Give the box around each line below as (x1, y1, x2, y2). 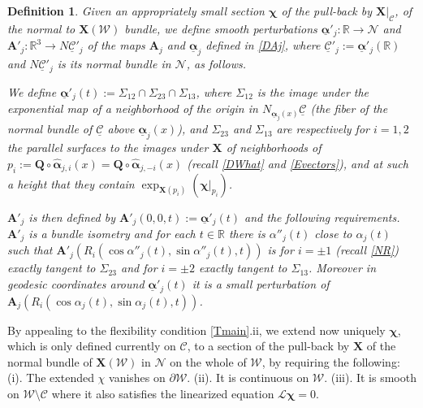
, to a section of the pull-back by (187, 337, 350, 354)
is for (267, 241, 294, 258)
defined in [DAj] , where (205, 37, 321, 54)
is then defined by (28, 208, 115, 225)
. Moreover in (308, 259, 377, 276)
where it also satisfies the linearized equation (51, 384, 274, 401)
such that (7, 241, 53, 258)
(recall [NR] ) (335, 241, 399, 258)
